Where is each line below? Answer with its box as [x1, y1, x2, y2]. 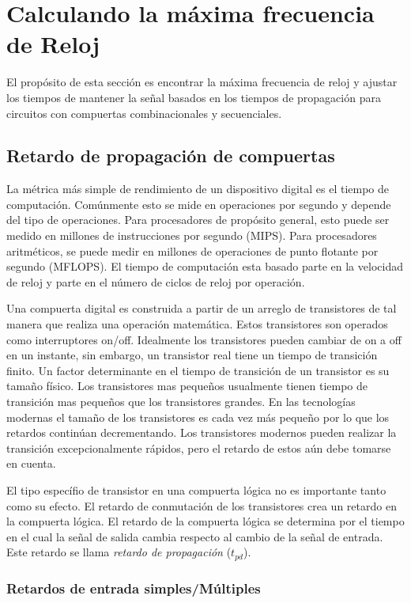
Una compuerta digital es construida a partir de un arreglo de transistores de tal [6, 300, 397, 317]
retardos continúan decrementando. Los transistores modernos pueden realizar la [6, 424, 397, 441]
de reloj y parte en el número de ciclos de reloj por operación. [6, 273, 305, 290]
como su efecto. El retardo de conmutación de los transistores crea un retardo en [6, 497, 397, 514]
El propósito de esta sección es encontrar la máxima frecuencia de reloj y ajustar [6, 74, 398, 90]
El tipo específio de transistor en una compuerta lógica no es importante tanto [6, 481, 386, 498]
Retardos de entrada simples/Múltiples [6, 578, 261, 597]
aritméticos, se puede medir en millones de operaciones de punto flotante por [6, 242, 379, 259]
